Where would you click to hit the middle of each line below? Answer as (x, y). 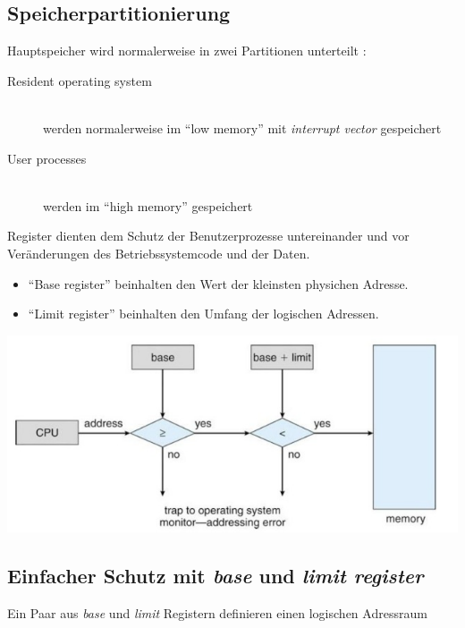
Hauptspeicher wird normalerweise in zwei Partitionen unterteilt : (187, 51)
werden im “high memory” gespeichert (148, 205)
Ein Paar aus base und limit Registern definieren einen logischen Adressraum (217, 612)
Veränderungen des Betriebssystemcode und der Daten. (159, 253)
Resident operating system (80, 80)
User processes (47, 158)
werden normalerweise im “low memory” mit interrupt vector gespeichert (242, 127)
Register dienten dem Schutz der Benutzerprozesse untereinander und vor (208, 236)
